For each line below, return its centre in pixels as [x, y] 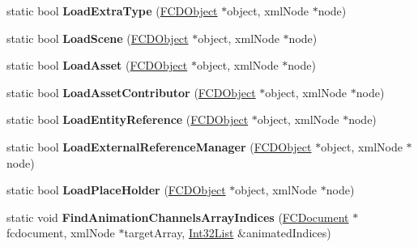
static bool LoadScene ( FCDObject [98, 38]
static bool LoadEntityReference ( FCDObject [128, 119]
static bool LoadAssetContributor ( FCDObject [131, 92]
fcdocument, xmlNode [61, 233]
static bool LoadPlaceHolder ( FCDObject [116, 190]
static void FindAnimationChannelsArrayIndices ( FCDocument [178, 217]
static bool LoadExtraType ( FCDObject [112, 11]
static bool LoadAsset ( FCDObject [97, 65]
